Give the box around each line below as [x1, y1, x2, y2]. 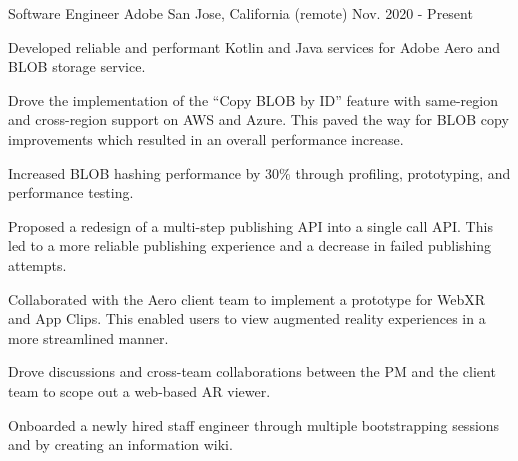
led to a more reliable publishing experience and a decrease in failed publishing [8, 235, 492, 256]
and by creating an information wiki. [8, 434, 233, 455]
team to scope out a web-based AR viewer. [8, 380, 271, 401]
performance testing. [8, 182, 134, 203]
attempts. [8, 254, 67, 275]
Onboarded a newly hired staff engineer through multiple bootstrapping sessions [8, 414, 500, 435]
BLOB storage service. [8, 56, 146, 77]
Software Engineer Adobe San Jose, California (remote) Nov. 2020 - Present [8, 3, 473, 23]
